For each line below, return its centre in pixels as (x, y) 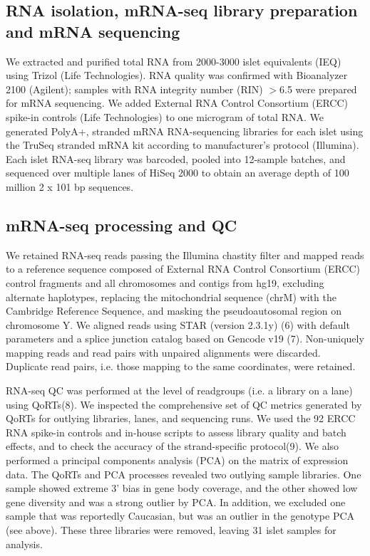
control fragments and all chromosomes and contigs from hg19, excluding (165, 282)
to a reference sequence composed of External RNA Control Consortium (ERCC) (183, 269)
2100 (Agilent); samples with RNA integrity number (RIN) (134, 89)
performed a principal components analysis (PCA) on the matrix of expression (177, 460)
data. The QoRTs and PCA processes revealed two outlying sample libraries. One (184, 474)
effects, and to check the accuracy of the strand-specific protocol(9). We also (173, 446)
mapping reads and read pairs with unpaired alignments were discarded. (163, 352)
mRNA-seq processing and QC (122, 225)
